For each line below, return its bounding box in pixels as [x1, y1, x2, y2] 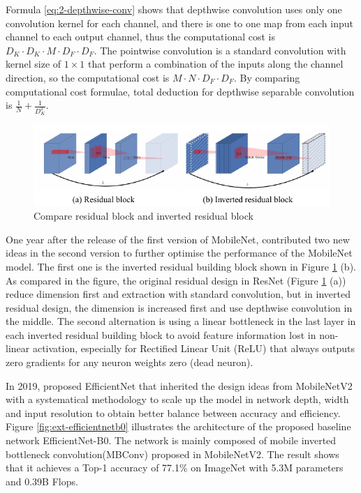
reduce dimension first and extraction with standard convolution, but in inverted [6, 287, 351, 301]
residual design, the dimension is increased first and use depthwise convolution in [6, 300, 353, 314]
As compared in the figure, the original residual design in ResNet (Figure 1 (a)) [6, 273, 346, 287]
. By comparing [233, 70, 300, 84]
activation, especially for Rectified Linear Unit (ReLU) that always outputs [32, 341, 355, 356]
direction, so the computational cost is [6, 70, 170, 84]
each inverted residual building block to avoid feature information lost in [6, 327, 316, 342]
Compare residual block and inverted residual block [34, 208, 253, 223]
